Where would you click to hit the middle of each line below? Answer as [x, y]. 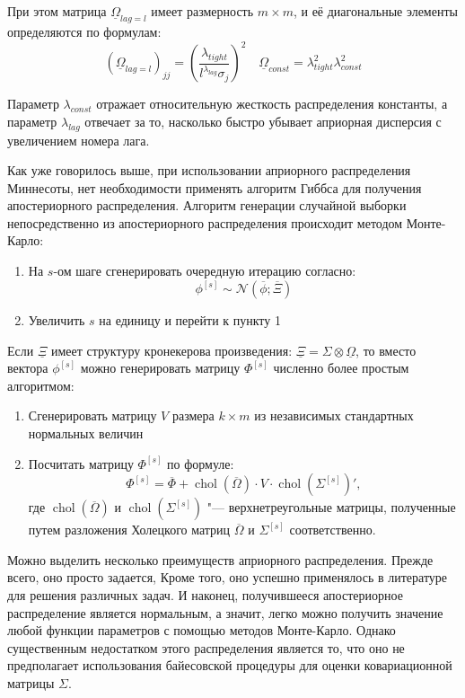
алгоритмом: [41, 385]
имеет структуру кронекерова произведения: [171, 350]
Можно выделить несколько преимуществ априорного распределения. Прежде [220, 559]
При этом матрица [57, 11]
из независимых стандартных [334, 415]
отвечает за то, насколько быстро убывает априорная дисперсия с [263, 121]
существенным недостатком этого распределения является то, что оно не [206, 647]
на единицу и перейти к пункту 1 [190, 320]
